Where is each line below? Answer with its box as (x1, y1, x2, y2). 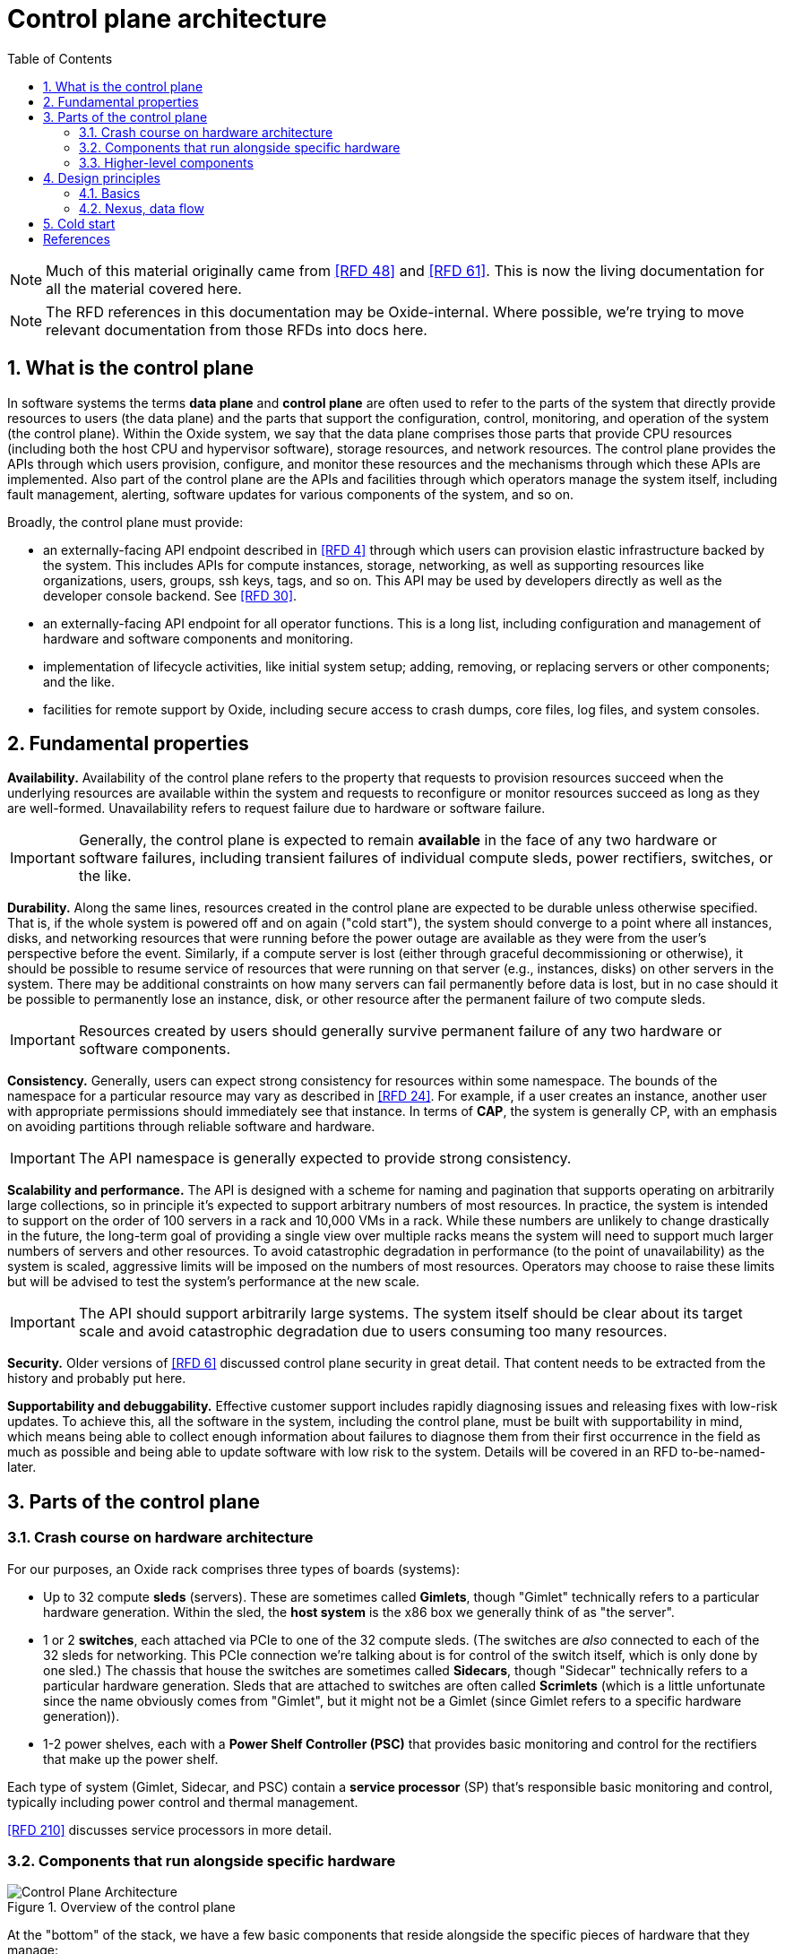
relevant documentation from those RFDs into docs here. (46, 320, 427, 339)
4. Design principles (43, 169, 160, 186)
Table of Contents (7, 50, 113, 66)
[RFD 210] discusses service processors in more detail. (7, 1821, 332, 1837)
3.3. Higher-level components (79, 154, 254, 170)
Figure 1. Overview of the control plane (7, 1899, 236, 1915)
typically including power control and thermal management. (7, 1794, 358, 1810)
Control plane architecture (7, 4, 327, 34)
